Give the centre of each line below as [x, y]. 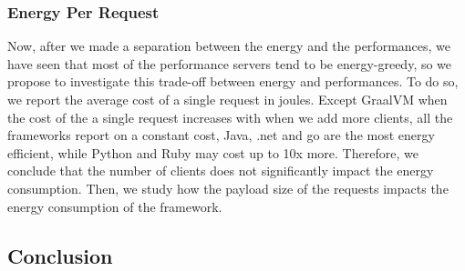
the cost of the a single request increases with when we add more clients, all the [230, 117]
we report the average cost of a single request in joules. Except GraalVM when [227, 99]
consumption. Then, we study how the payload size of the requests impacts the [228, 188]
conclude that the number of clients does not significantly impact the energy [221, 171]
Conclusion [60, 255]
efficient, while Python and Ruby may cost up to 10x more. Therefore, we [213, 152]
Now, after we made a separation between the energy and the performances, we [229, 46]
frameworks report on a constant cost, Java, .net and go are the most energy [221, 135]
